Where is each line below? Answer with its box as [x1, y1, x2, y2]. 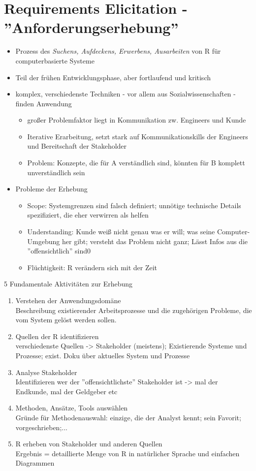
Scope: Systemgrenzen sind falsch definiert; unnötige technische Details [27, 200, 241, 210]
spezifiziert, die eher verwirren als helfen [27, 210, 149, 220]
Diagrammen [15, 458, 55, 468]
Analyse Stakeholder [15, 367, 77, 377]
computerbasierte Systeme [15, 55, 95, 65]
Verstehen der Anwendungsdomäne [15, 295, 121, 305]
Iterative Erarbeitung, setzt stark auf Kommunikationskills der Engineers [27, 131, 248, 141]
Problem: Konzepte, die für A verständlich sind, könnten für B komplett [27, 157, 245, 168]
